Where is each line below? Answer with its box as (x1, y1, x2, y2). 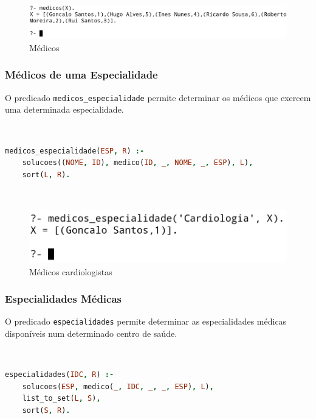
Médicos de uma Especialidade (5, 67, 158, 82)
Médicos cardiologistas (29, 265, 112, 278)
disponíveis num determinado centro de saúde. (5, 327, 177, 339)
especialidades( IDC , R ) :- (5, 370, 114, 379)
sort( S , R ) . (22, 406, 70, 415)
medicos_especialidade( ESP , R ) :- (5, 146, 145, 155)
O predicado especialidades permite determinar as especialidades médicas (5, 315, 287, 328)
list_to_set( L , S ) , (22, 394, 101, 403)
